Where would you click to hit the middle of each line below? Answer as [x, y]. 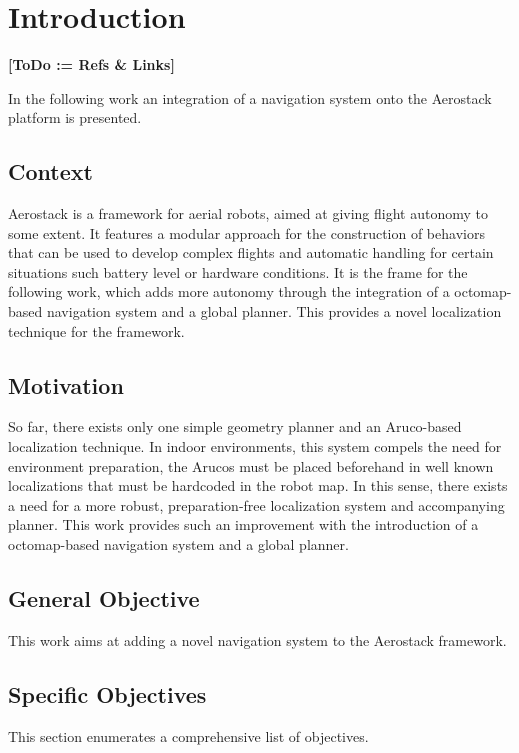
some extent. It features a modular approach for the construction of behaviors [246, 232]
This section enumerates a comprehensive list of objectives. [188, 735]
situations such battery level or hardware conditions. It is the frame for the [238, 271]
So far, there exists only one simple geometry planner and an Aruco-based [235, 426]
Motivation [66, 384]
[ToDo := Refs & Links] [91, 64]
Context [50, 171]
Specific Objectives [107, 693]
